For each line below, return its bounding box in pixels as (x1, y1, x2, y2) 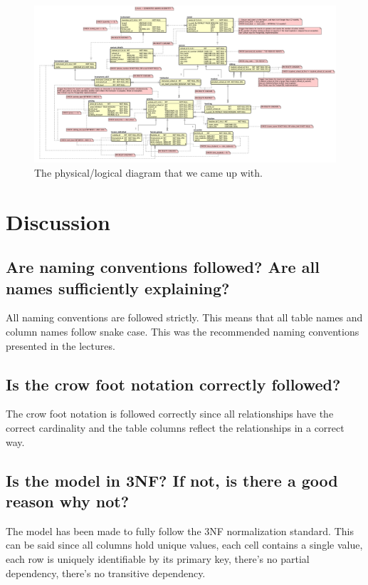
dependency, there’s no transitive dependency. (6, 565, 206, 580)
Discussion (6, 207, 110, 236)
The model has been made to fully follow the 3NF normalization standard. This (6, 523, 354, 538)
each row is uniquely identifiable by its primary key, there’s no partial (6, 551, 310, 566)
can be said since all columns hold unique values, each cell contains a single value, (6, 537, 363, 552)
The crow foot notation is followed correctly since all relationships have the (6, 406, 334, 421)
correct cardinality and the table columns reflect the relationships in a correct (6, 420, 345, 435)
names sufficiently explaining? (6, 276, 230, 299)
